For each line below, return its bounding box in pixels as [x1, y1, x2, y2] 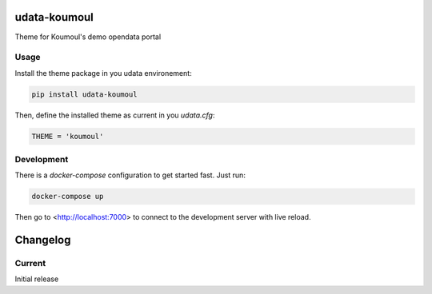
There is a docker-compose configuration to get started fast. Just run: [14, 170, 246, 180]
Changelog [14, 233, 71, 247]
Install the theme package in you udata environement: [14, 68, 192, 77]
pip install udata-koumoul [31, 89, 138, 99]
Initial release [14, 274, 59, 284]
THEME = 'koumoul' [31, 132, 104, 141]
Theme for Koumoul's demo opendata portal [14, 32, 162, 42]
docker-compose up [31, 192, 104, 201]
